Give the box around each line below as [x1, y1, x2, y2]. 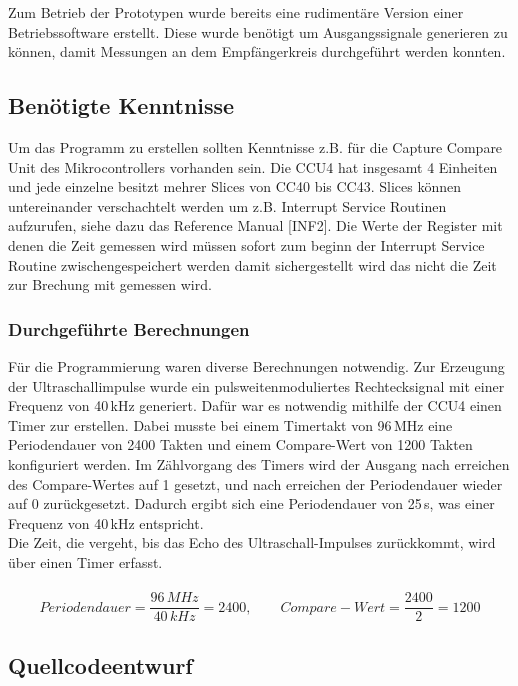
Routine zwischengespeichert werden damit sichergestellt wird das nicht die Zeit [8, 254, 497, 275]
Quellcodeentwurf [8, 649, 193, 680]
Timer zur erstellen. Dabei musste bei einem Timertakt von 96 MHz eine [8, 414, 453, 435]
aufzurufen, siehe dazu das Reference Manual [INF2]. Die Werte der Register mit [8, 215, 503, 236]
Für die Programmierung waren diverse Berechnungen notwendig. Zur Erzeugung [8, 355, 505, 376]
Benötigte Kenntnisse [8, 90, 235, 121]
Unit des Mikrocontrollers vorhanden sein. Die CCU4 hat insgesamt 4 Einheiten [8, 156, 498, 177]
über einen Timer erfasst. [8, 551, 163, 572]
